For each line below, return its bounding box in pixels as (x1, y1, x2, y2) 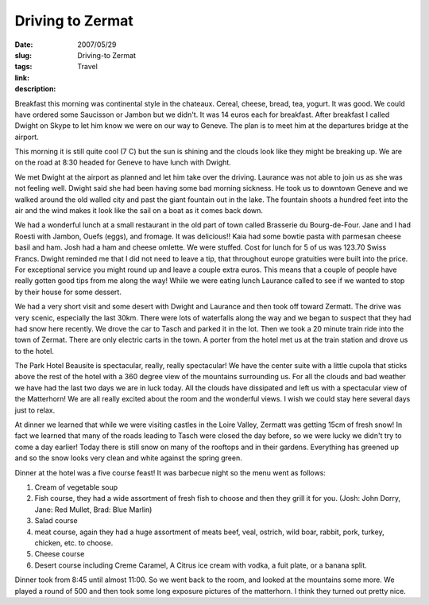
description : (14, 84, 56, 94)
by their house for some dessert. (14, 287, 122, 297)
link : (14, 72, 30, 83)
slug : (14, 50, 32, 60)
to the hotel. (14, 346, 55, 355)
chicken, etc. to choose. (34, 537, 114, 548)
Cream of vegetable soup (34, 483, 118, 492)
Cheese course (34, 549, 85, 559)
